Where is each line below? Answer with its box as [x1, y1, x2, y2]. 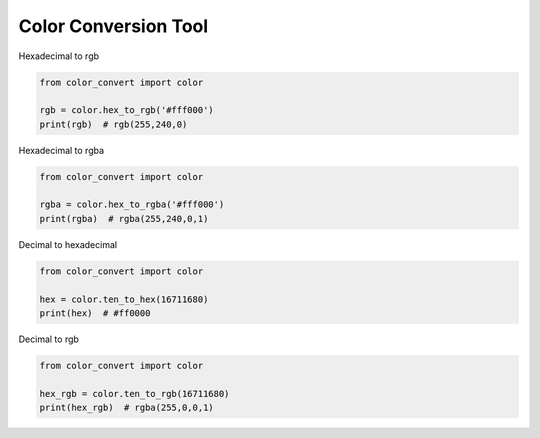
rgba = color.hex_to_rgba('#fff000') [39, 199, 225, 210]
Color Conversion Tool [18, 15, 209, 37]
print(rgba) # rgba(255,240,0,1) [39, 213, 209, 224]
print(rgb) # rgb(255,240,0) [39, 118, 188, 130]
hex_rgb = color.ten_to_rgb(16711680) [39, 388, 230, 399]
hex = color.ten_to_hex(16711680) [39, 293, 209, 305]
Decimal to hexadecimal [18, 238, 118, 250]
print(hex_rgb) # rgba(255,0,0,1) [39, 402, 214, 414]
